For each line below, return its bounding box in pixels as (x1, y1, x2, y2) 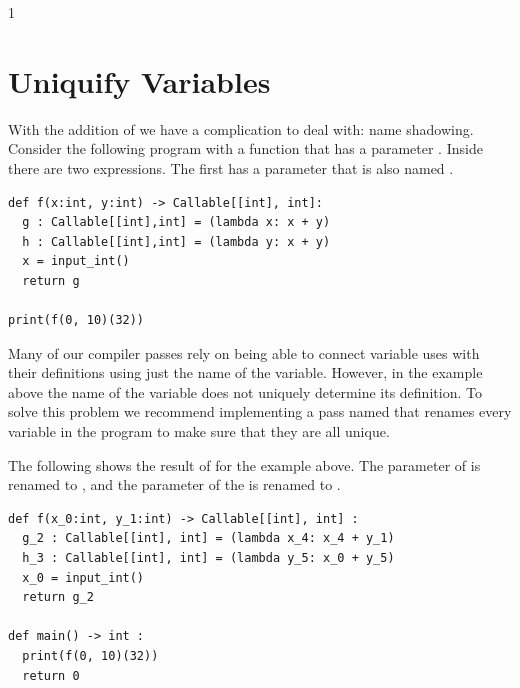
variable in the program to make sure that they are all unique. (8, 421, 390, 442)
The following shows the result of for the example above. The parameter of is (8, 454, 481, 475)
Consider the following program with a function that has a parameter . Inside (8, 138, 483, 159)
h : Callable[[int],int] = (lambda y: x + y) (22, 234, 331, 249)
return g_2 (22, 590, 94, 605)
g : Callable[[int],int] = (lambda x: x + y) (22, 215, 331, 230)
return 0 (22, 668, 80, 683)
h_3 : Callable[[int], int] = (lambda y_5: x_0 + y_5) (22, 551, 395, 565)
